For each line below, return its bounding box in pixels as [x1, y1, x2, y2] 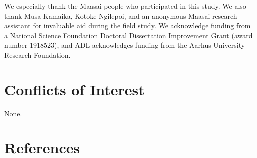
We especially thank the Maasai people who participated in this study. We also [4, 1, 246, 11]
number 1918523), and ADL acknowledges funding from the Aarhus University [4, 40, 245, 50]
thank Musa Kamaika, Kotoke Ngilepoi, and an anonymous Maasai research [4, 10, 237, 21]
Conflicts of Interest [4, 79, 145, 99]
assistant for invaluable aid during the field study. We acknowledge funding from [4, 20, 251, 31]
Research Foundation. [4, 49, 71, 60]
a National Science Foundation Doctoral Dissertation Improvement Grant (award [4, 30, 253, 40]
